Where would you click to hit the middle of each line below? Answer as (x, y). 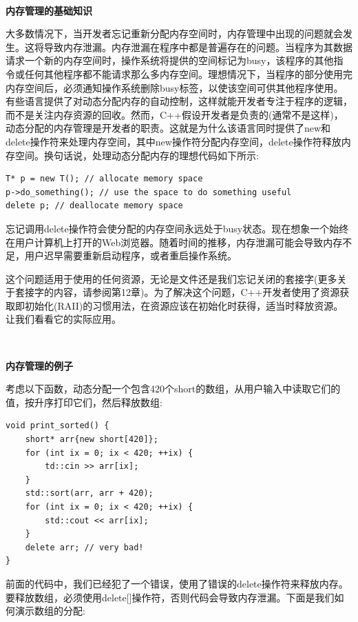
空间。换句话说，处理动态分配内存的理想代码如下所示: (137, 155)
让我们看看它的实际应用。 (63, 319)
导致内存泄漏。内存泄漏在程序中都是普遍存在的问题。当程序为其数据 (198, 47)
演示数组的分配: (50, 611)
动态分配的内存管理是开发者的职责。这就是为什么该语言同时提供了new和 (168, 128)
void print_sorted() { (57, 426)
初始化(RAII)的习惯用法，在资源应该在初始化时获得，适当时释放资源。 (184, 305)
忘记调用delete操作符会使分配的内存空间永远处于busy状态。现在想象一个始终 (177, 228)
